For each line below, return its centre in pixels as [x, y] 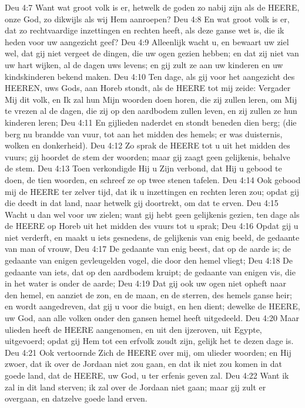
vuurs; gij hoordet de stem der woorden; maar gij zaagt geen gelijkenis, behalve [148, 156]
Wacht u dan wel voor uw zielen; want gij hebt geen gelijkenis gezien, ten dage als [152, 214]
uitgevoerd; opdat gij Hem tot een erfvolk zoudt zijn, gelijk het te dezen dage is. [149, 341]
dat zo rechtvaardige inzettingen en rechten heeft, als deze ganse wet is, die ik [145, 30]
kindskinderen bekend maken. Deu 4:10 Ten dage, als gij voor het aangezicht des [150, 76]
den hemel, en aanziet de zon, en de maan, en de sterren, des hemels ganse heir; [148, 294]
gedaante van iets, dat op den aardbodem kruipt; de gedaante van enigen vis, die [150, 272]
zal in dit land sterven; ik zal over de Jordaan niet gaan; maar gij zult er [135, 387]
